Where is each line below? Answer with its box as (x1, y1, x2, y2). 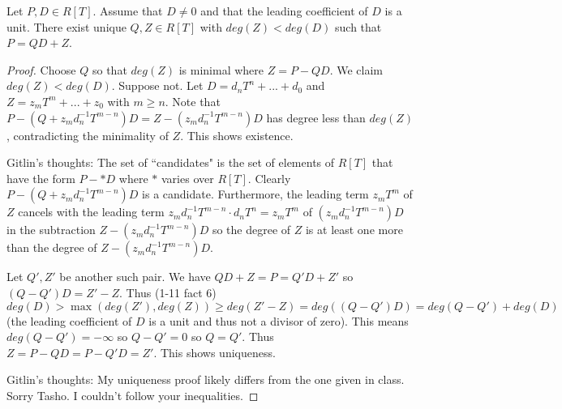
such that (335, 18, 382, 35)
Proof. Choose (6, 61, 76, 78)
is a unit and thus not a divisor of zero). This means (148, 312, 409, 329)
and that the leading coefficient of (200, 2, 368, 19)
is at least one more (305, 221, 403, 238)
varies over (161, 169, 214, 186)
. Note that (165, 92, 221, 109)
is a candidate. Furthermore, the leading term (142, 185, 369, 202)
